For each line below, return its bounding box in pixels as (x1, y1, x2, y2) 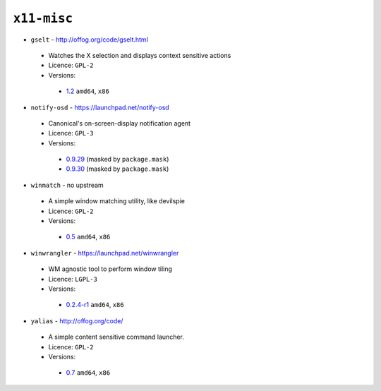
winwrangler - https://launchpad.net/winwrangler (30, 248, 179, 257)
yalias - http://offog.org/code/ (30, 316, 123, 325)
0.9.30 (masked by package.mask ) (66, 164, 169, 173)
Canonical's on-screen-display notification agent (48, 119, 190, 127)
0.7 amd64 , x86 (66, 368, 111, 377)
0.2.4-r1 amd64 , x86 (66, 301, 124, 309)
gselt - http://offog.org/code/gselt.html (30, 35, 148, 44)
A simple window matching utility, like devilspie (48, 197, 185, 205)
